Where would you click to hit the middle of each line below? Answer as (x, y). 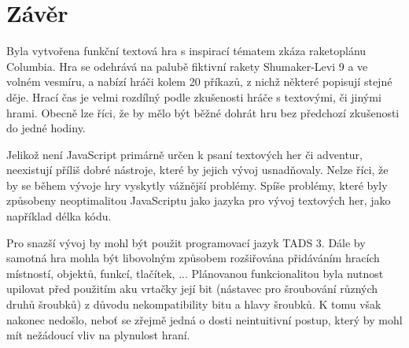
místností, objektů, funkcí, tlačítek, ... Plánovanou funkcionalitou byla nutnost (195, 273)
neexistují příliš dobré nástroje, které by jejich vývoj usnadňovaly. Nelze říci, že (197, 170)
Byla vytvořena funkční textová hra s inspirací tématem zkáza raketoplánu (186, 51)
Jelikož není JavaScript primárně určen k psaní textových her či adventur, (184, 154)
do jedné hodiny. (46, 128)
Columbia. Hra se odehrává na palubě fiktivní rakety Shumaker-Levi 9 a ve (187, 66)
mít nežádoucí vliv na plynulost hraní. (98, 335)
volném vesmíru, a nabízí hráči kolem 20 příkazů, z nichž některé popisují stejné (199, 81)
